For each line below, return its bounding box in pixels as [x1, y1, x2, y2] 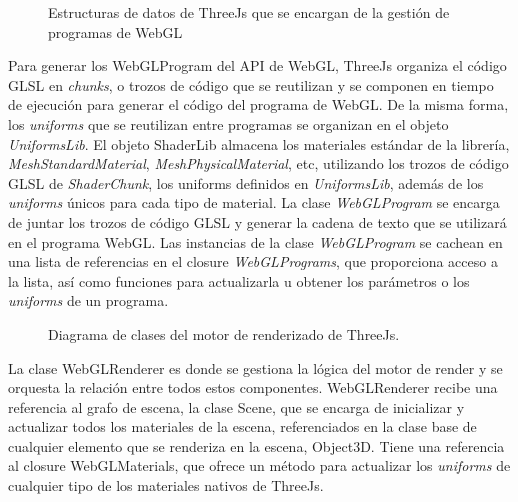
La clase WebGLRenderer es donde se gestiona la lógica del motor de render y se [8, 357, 503, 378]
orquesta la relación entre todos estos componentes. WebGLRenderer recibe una [8, 377, 498, 398]
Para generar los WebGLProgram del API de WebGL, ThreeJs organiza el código [8, 55, 507, 76]
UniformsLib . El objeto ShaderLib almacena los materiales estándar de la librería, [8, 133, 510, 154]
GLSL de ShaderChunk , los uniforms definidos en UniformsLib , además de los [8, 172, 484, 193]
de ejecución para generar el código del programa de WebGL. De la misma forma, [8, 94, 509, 115]
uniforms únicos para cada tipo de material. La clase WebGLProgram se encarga [8, 192, 500, 213]
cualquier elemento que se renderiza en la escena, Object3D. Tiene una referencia [8, 435, 505, 456]
